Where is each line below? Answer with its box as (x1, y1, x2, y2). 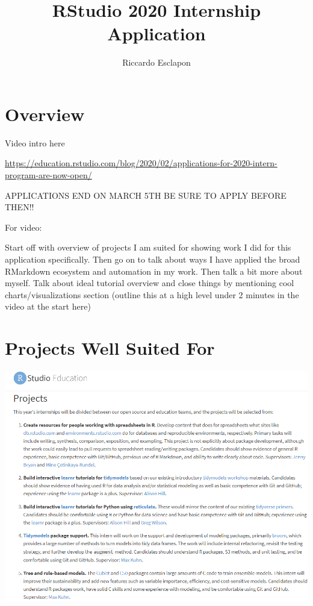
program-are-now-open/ (5, 169, 92, 181)
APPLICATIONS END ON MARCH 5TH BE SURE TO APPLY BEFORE (5, 189, 287, 201)
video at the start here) (5, 300, 91, 313)
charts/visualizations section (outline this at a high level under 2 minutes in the (5, 288, 299, 301)
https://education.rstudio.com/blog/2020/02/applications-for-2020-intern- (5, 157, 277, 169)
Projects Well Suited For (5, 336, 215, 360)
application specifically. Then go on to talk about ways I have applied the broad (5, 253, 300, 265)
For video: (5, 220, 42, 233)
